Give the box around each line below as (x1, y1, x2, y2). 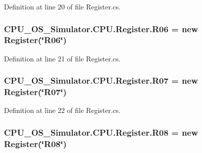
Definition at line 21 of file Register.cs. (4, 53, 121, 63)
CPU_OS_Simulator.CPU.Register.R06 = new (4, 22, 198, 35)
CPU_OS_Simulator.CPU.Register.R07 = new (4, 74, 198, 87)
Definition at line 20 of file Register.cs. (4, 1, 121, 11)
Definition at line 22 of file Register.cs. (4, 105, 121, 115)
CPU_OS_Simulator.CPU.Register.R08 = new (4, 126, 198, 138)
